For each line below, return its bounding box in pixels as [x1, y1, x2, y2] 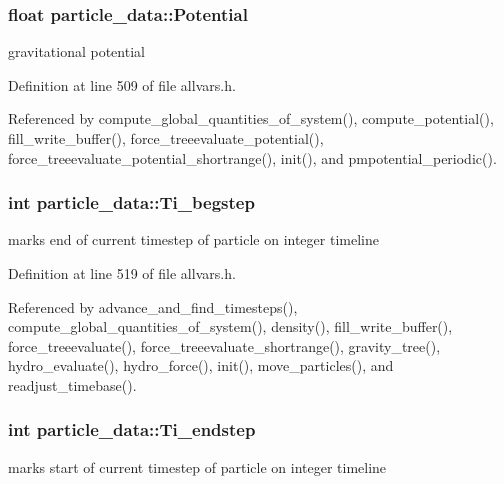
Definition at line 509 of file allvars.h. [8, 74, 236, 95]
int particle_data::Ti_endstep [8, 417, 256, 442]
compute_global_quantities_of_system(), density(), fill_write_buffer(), [8, 316, 453, 337]
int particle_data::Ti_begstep [8, 190, 255, 215]
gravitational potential [8, 41, 145, 62]
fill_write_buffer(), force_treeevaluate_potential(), [8, 128, 324, 148]
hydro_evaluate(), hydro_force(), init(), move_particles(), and [8, 355, 394, 376]
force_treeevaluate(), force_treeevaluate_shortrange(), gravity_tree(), [8, 335, 441, 356]
